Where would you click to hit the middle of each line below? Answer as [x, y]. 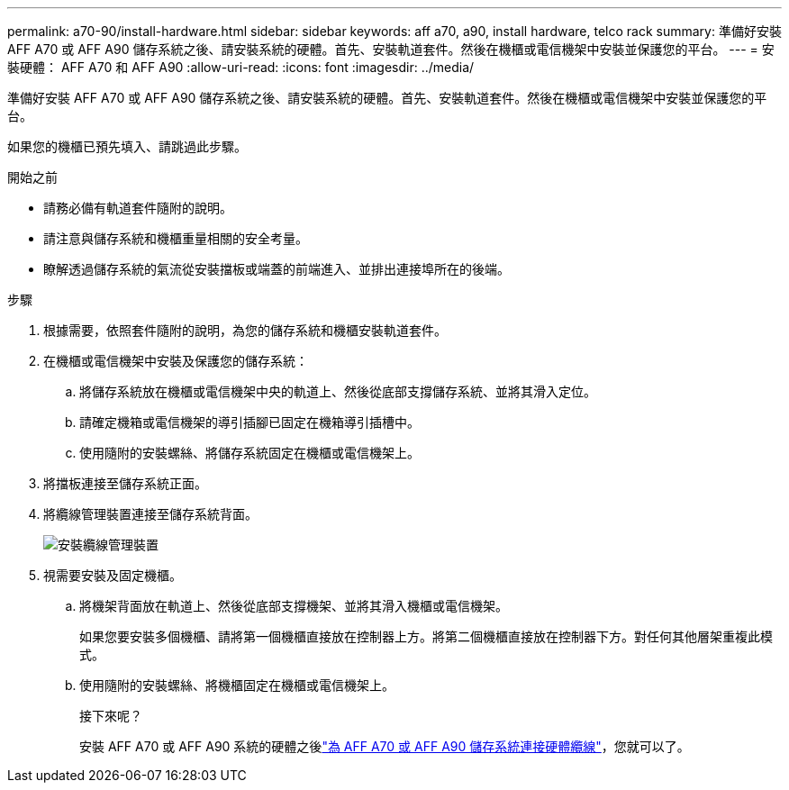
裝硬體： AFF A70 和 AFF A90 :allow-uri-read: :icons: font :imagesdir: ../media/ [241, 67]
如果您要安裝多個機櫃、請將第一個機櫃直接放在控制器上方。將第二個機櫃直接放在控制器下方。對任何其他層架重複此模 [426, 636]
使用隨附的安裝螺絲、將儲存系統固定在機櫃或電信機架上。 [249, 453]
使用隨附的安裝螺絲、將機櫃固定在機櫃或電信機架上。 [237, 685]
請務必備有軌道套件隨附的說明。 [138, 208]
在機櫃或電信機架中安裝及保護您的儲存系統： [176, 361]
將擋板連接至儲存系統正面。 [125, 483]
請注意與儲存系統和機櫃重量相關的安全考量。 [176, 238]
